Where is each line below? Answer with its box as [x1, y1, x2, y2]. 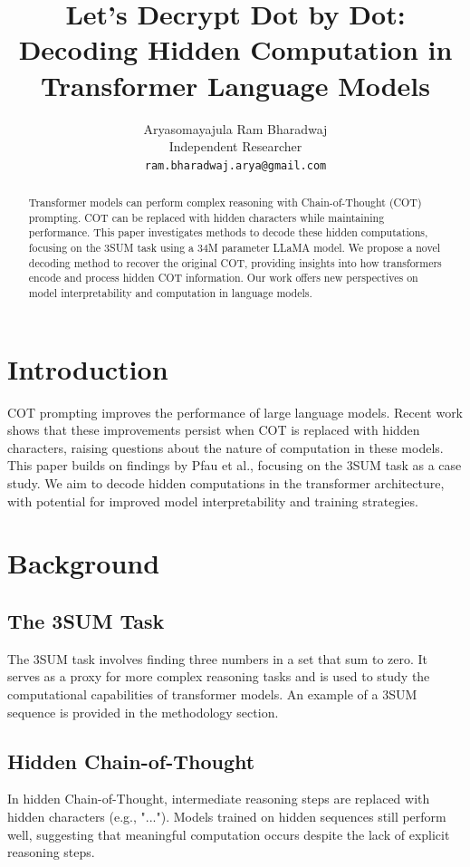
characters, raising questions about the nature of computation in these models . [7, 438, 444, 457]
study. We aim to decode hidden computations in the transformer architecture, [7, 474, 445, 493]
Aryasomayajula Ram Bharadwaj [143, 119, 328, 138]
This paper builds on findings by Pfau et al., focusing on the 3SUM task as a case [7, 456, 462, 475]
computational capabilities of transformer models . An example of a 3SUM [7, 685, 417, 703]
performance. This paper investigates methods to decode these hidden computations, [28, 225, 428, 240]
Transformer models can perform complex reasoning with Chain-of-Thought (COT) [28, 195, 422, 210]
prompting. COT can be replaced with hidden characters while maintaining [28, 209, 385, 225]
